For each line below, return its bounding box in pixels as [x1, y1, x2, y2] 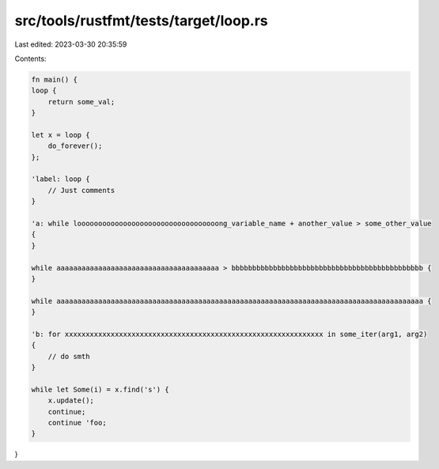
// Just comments [47, 186, 115, 195]
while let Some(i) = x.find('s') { [31, 384, 169, 394]
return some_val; [47, 97, 115, 106]
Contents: [14, 54, 47, 63]
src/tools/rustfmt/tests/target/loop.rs [14, 12, 268, 29]
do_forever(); [47, 142, 103, 150]
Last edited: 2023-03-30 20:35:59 [14, 40, 127, 49]
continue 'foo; [47, 418, 107, 427]
